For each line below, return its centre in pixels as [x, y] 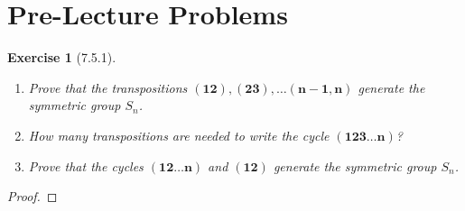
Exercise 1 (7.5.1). [62, 57]
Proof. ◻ [33, 196]
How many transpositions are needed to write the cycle [179, 135]
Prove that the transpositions [108, 87]
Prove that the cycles [86, 165]
